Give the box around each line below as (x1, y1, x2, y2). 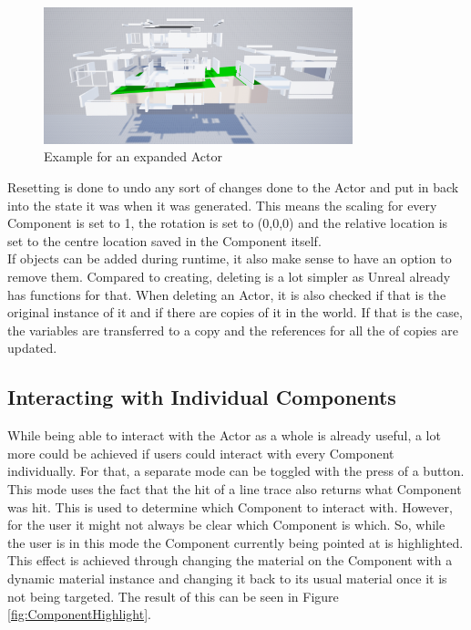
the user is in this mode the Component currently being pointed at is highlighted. (7, 532, 464, 552)
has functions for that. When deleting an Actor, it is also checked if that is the (7, 284, 446, 304)
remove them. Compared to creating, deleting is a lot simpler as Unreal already (7, 267, 451, 286)
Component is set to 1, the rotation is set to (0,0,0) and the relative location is (7, 213, 448, 232)
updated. (7, 338, 57, 357)
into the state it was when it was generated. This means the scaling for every (7, 195, 437, 214)
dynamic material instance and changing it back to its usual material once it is (7, 568, 447, 587)
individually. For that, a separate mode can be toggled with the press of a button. (7, 461, 465, 480)
